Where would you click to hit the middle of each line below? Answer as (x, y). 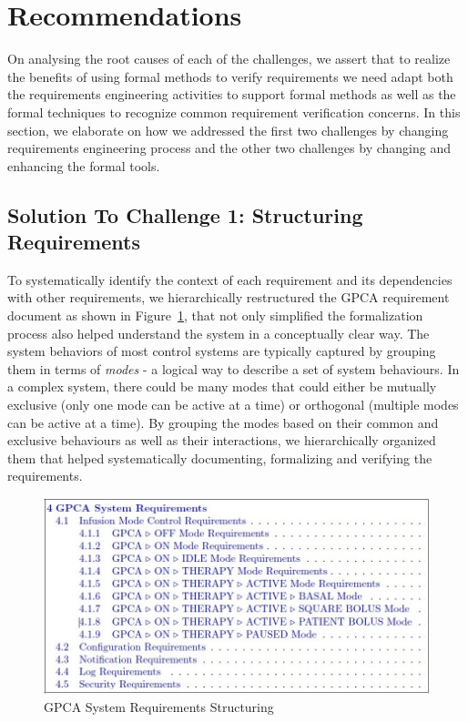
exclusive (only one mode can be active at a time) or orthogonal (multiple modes (233, 405)
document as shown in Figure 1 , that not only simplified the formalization (215, 315)
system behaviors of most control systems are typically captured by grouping (222, 351)
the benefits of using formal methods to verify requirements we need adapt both (230, 76)
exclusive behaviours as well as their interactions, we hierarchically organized (222, 440)
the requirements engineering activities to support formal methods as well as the (232, 94)
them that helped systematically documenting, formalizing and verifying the (220, 458)
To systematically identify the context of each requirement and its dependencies (230, 279)
